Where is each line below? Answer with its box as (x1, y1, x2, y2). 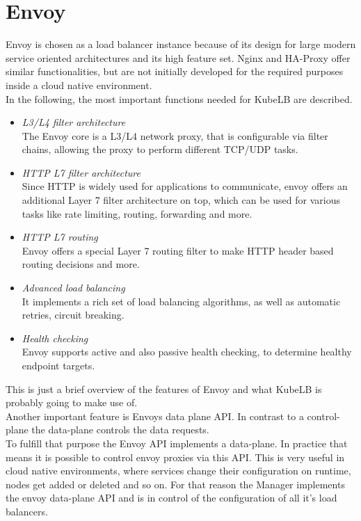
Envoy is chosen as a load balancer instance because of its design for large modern (6, 37, 356, 51)
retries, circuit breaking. (22, 307, 125, 322)
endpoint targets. (22, 358, 95, 372)
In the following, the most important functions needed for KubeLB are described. (6, 91, 353, 106)
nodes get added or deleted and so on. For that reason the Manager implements (6, 476, 345, 491)
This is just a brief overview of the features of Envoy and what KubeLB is (6, 381, 322, 396)
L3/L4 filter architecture (22, 115, 126, 129)
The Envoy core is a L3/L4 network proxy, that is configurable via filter (22, 128, 328, 143)
